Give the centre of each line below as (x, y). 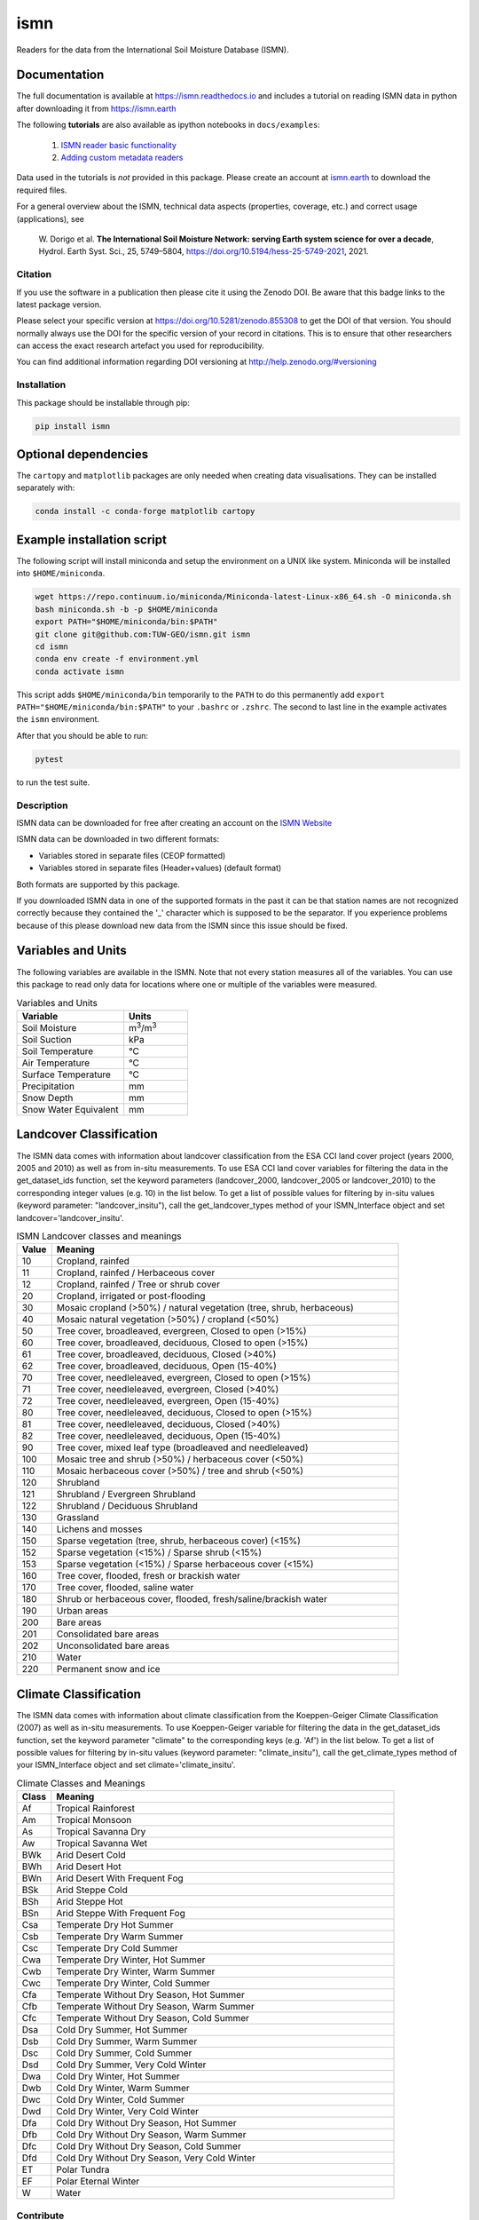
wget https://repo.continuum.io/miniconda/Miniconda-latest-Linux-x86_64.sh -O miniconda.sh (243, 597)
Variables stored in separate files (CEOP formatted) (132, 855)
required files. (42, 190)
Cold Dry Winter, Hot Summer (118, 2076)
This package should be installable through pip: (103, 402)
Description (42, 805)
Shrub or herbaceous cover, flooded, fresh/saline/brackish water (192, 1599)
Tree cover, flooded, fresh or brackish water (149, 1576)
